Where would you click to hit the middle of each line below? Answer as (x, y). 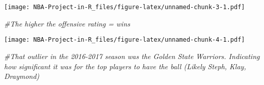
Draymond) (22, 76)
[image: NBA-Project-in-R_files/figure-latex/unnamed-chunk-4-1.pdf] (125, 40)
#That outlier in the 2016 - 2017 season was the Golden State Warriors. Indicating (132, 56)
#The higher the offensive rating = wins (67, 23)
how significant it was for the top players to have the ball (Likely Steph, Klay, (125, 66)
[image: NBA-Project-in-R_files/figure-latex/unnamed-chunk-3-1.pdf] (125, 7)
